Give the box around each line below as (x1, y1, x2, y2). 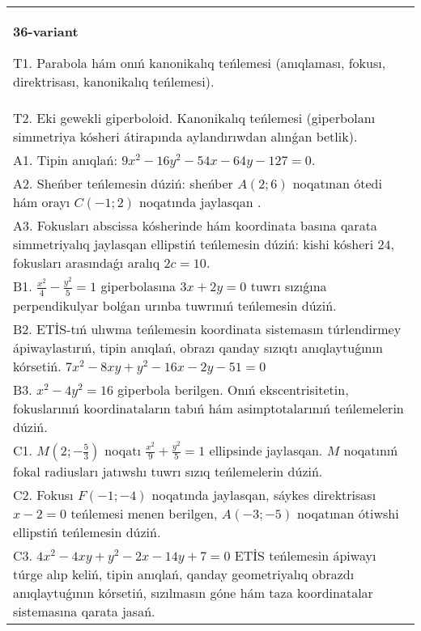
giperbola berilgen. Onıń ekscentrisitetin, (117, 379, 349, 399)
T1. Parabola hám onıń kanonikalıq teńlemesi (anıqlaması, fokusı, (13, 53, 386, 72)
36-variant (13, 22, 79, 40)
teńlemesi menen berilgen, (70, 503, 218, 523)
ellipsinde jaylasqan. (209, 440, 323, 459)
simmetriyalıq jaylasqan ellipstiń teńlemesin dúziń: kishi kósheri (13, 235, 374, 253)
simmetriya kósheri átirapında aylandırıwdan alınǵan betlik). (13, 127, 358, 146)
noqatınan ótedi (292, 174, 382, 193)
